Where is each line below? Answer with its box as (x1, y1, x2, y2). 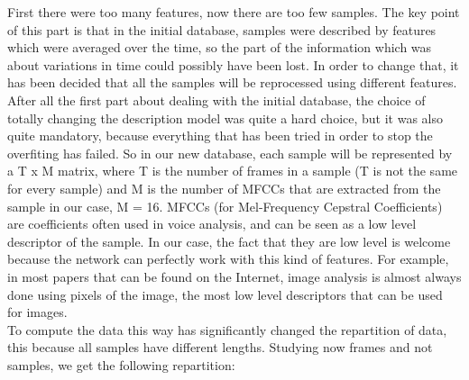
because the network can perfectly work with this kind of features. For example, (7, 249, 449, 268)
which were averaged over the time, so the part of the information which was (7, 38, 432, 57)
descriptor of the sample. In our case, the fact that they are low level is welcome (7, 231, 451, 250)
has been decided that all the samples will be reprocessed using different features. (7, 73, 457, 92)
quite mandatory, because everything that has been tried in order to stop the (7, 126, 433, 145)
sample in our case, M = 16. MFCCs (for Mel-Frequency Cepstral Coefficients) (7, 196, 443, 215)
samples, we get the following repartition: (7, 355, 235, 374)
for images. (7, 303, 68, 321)
